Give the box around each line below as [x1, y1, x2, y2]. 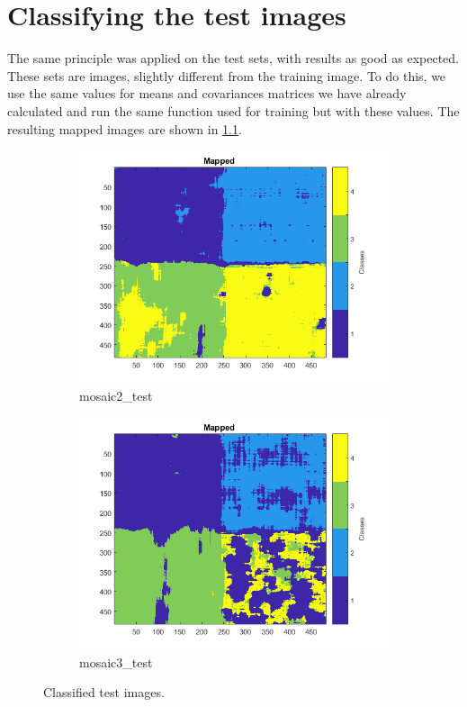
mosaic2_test [79, 385, 153, 404]
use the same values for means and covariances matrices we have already [7, 84, 407, 103]
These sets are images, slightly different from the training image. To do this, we [7, 66, 446, 85]
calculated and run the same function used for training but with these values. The [7, 101, 460, 120]
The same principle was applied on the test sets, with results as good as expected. [7, 49, 459, 68]
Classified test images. [43, 683, 165, 702]
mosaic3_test [79, 652, 153, 671]
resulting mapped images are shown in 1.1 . [7, 119, 242, 138]
